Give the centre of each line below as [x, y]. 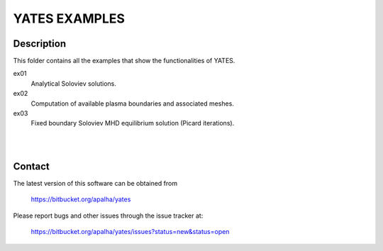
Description [40, 44]
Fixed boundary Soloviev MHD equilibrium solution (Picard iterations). [133, 123]
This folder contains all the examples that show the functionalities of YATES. [124, 61]
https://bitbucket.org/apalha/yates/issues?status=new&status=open [130, 232]
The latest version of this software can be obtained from [95, 184]
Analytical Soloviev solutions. [73, 83]
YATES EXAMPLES [69, 18]
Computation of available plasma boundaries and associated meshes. [132, 104]
